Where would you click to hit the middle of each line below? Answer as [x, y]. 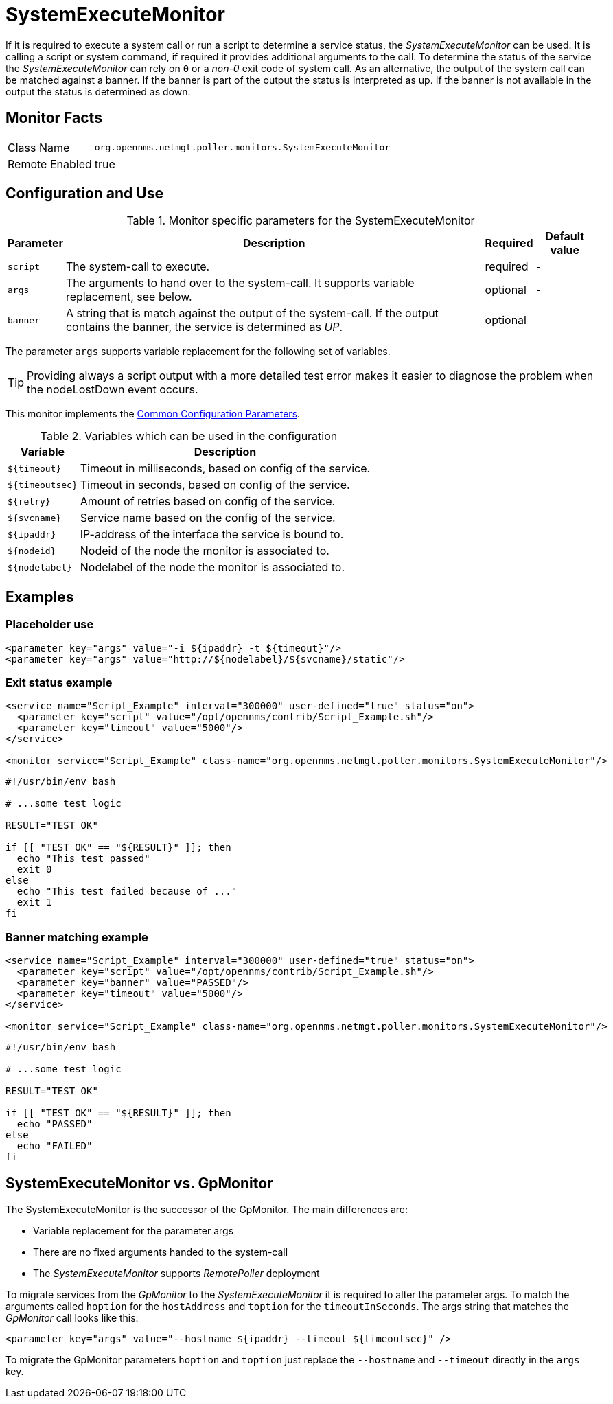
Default [565, 237]
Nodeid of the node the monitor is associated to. [205, 551]
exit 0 [34, 870]
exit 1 [34, 902]
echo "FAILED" [55, 1146]
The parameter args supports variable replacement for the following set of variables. [198, 352]
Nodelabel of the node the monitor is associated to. [212, 567]
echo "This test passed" [83, 859]
